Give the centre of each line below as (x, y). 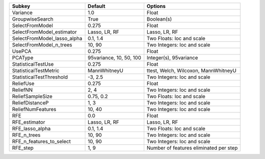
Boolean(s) (159, 19)
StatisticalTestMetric (36, 70)
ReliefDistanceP (30, 103)
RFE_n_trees (26, 135)
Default (96, 6)
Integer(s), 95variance (172, 58)
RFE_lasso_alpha (31, 129)
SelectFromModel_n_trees (42, 45)
